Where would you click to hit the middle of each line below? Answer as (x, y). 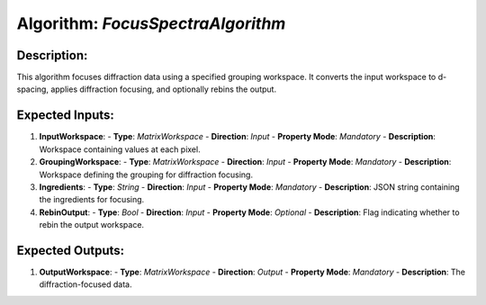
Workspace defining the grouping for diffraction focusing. (146, 175)
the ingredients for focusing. (92, 200)
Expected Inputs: (65, 116)
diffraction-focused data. (85, 284)
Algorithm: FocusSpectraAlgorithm (151, 23)
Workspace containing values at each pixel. (120, 149)
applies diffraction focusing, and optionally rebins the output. (164, 89)
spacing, (33, 89)
